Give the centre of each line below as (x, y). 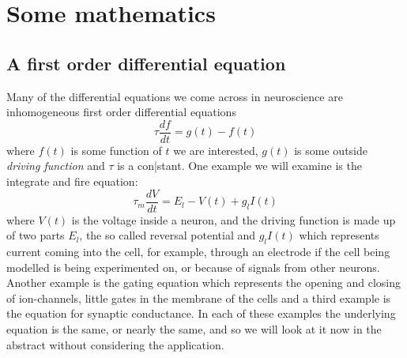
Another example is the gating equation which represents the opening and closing (203, 283)
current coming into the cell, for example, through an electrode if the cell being (198, 252)
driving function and (56, 166)
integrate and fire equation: (72, 181)
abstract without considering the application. (115, 344)
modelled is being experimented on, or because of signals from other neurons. (193, 267)
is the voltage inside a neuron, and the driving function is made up (234, 219)
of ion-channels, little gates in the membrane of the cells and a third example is (199, 298)
